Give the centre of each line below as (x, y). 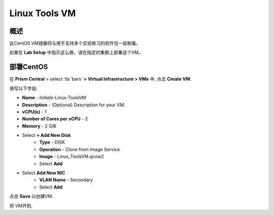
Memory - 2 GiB (39, 126)
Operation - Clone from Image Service (80, 149)
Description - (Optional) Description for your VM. (74, 105)
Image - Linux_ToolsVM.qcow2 (72, 156)
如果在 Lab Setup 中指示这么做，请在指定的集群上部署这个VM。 (76, 53)
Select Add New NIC (44, 173)
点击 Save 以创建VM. (31, 196)
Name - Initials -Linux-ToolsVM (54, 98)
